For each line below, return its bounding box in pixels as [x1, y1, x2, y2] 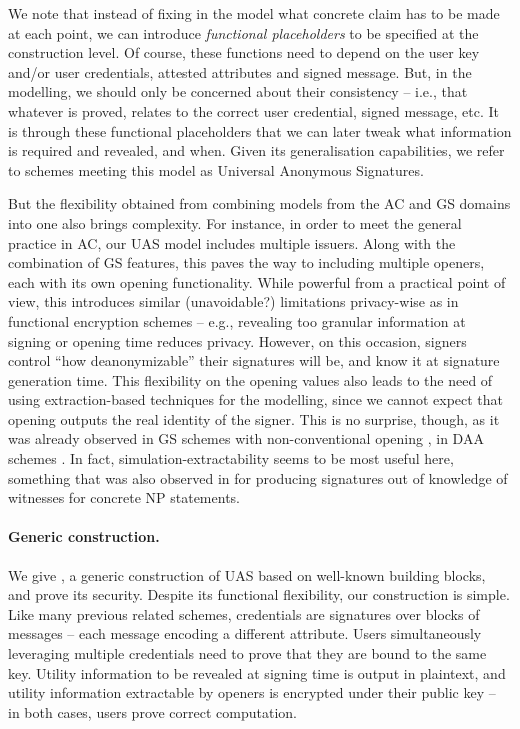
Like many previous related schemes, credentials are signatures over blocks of [8, 603, 480, 624]
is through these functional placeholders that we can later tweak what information [8, 120, 512, 141]
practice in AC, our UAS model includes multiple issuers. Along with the [8, 232, 456, 253]
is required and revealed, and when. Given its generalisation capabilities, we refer [8, 140, 505, 161]
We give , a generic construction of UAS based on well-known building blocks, [8, 564, 486, 585]
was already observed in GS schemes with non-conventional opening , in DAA [8, 428, 484, 449]
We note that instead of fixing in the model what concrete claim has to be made [8, 3, 500, 23]
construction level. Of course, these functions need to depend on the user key [8, 42, 480, 63]
